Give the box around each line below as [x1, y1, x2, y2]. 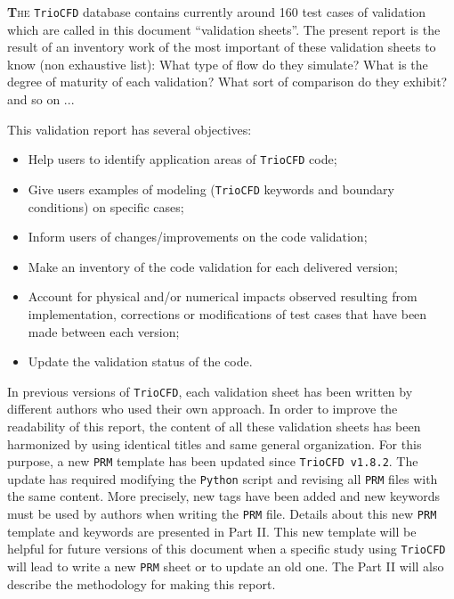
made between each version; [28, 322, 180, 341]
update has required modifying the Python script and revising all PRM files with [7, 469, 438, 488]
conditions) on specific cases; [28, 197, 184, 216]
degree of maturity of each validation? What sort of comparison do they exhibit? [7, 72, 448, 91]
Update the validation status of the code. [28, 352, 253, 371]
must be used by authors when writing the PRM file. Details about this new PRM [7, 505, 437, 523]
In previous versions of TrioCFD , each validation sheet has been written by [7, 382, 413, 400]
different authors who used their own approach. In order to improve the [7, 399, 398, 418]
